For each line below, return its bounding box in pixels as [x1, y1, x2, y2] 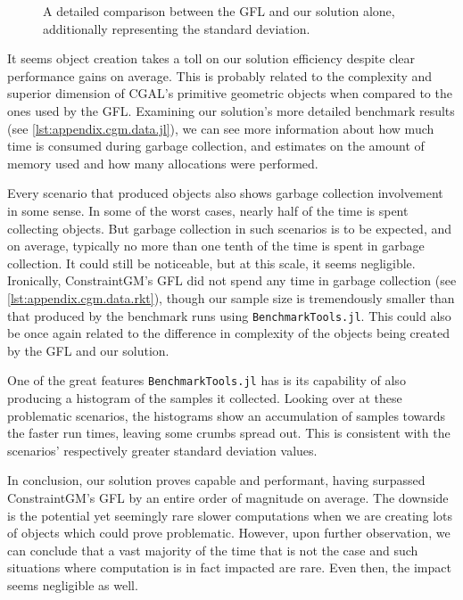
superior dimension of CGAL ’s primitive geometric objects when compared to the [7, 84, 452, 103]
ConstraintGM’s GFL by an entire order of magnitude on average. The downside [7, 488, 449, 506]
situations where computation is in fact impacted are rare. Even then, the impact [7, 558, 451, 577]
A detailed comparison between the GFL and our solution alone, [43, 2, 395, 20]
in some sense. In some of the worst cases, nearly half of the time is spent [7, 201, 409, 219]
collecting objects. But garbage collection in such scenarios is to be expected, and [7, 218, 452, 237]
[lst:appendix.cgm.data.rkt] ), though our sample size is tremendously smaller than [7, 288, 455, 307]
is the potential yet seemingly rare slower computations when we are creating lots [7, 505, 453, 524]
